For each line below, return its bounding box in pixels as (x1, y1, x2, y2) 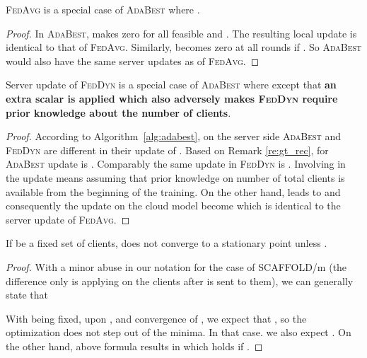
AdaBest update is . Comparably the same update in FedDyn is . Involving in (6, 156, 346, 171)
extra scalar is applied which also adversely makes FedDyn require (6, 91, 338, 105)
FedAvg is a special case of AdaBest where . (6, 2, 200, 16)
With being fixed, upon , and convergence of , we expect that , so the (6, 311, 307, 325)
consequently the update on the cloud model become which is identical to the (6, 198, 341, 213)
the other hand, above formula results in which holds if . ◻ (6, 338, 263, 353)
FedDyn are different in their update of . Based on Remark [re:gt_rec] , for (6, 142, 329, 157)
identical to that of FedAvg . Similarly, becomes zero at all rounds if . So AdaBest (6, 40, 362, 54)
